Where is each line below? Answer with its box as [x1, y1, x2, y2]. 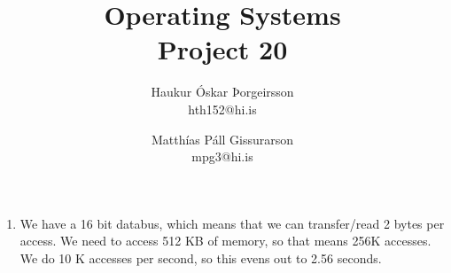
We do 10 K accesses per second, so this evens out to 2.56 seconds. [19, 248, 382, 267]
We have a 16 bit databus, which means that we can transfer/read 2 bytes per [19, 214, 445, 232]
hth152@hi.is [188, 99, 257, 118]
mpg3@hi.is [191, 147, 253, 166]
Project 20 [157, 31, 288, 67]
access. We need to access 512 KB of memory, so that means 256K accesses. [19, 231, 432, 250]
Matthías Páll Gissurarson [151, 129, 294, 148]
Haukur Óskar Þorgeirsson [151, 82, 294, 101]
